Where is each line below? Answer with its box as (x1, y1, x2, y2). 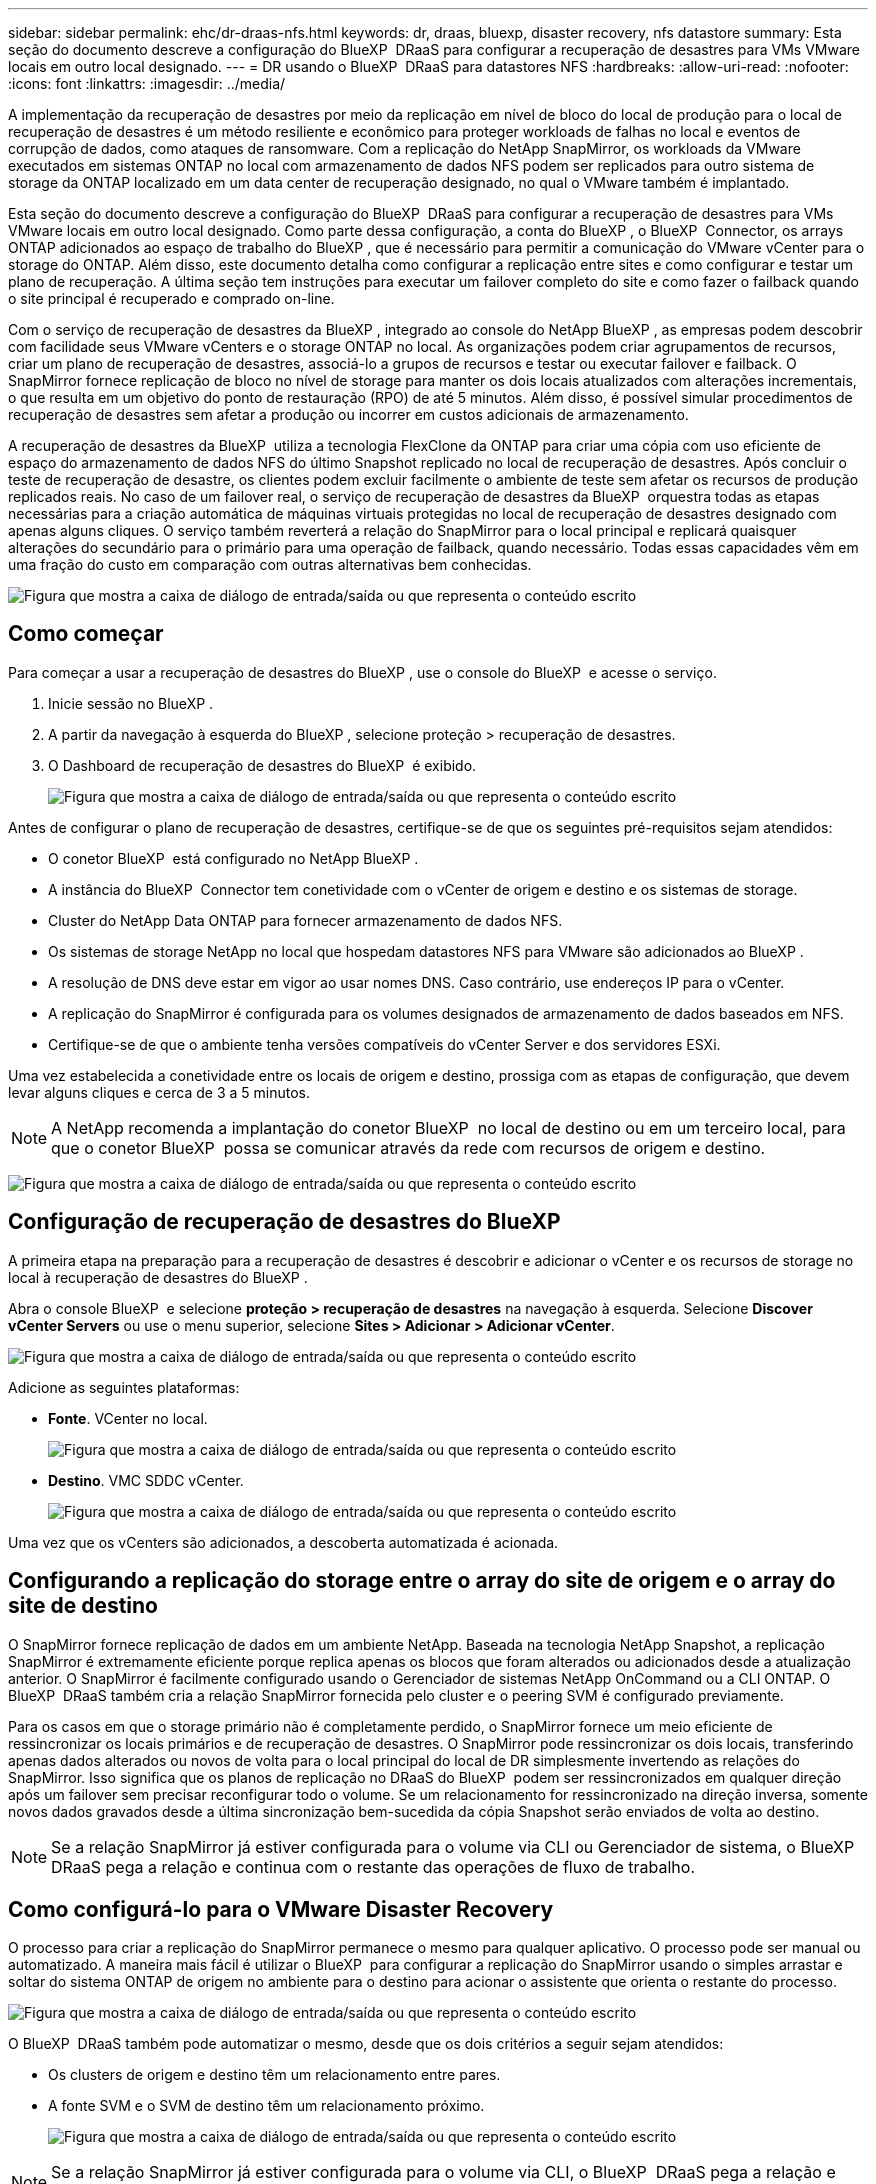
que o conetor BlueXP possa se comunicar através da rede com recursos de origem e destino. (51, 1137, 766, 1158)
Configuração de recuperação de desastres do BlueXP (8, 1209, 561, 1235)
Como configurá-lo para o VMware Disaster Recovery (8, 1896, 554, 1922)
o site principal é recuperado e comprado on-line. (8, 290, 335, 307)
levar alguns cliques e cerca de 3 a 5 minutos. (8, 1083, 310, 1101)
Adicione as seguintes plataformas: (8, 1378, 240, 1396)
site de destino (8, 1593, 158, 1619)
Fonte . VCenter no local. (48, 1409, 208, 1427)
